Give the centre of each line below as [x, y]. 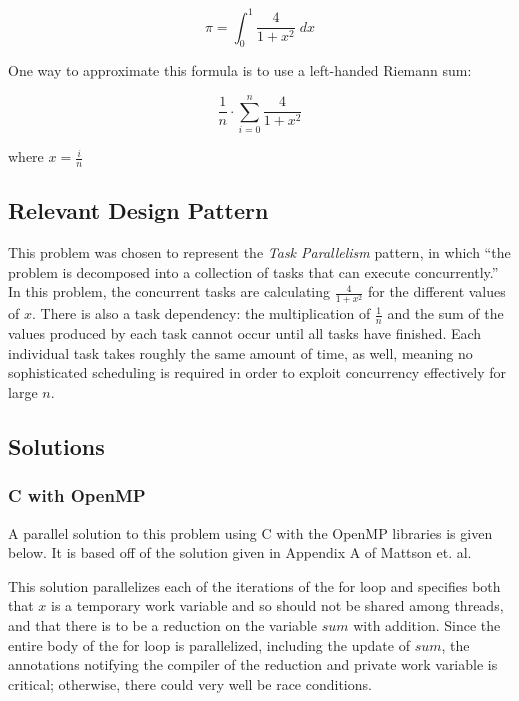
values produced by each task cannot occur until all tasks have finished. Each [245, 333]
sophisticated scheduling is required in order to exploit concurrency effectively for [257, 372]
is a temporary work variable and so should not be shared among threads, [277, 605]
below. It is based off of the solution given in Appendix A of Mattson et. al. [240, 552]
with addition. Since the [427, 624]
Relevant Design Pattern [138, 210]
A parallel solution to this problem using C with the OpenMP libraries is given [250, 532]
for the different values [436, 291]
